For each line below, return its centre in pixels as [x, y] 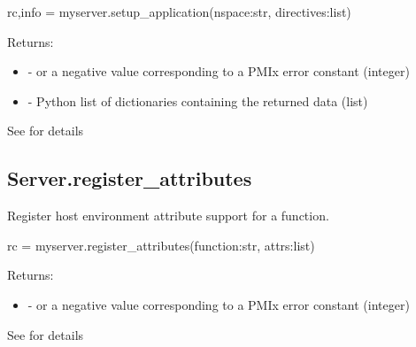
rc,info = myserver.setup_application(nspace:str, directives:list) [179, 12]
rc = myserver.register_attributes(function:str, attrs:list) [161, 245]
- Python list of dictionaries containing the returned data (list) [198, 100]
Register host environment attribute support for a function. [168, 216]
